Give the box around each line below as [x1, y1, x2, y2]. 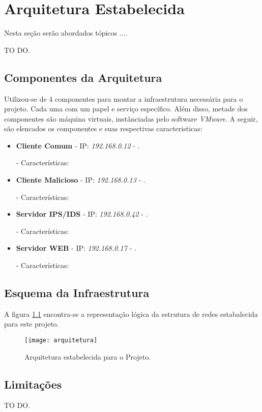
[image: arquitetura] [24, 337, 98, 344]
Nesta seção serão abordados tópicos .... [4, 27, 128, 38]
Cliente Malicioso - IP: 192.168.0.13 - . [16, 174, 145, 185]
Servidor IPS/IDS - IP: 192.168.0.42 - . [16, 209, 148, 219]
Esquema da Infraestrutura [4, 285, 150, 301]
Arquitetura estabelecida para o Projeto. [24, 351, 151, 362]
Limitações [4, 376, 62, 392]
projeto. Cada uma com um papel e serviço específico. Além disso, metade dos [4, 103, 248, 114]
